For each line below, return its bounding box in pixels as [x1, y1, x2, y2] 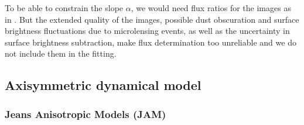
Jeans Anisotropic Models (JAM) [5, 106, 166, 121]
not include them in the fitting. [5, 47, 117, 60]
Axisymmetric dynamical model [5, 76, 201, 94]
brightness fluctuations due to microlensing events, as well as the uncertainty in [5, 25, 290, 37]
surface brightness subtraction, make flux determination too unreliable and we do [5, 36, 296, 48]
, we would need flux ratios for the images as [131, 2, 291, 13]
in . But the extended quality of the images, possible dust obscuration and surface [5, 13, 299, 25]
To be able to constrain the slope [5, 2, 124, 13]
